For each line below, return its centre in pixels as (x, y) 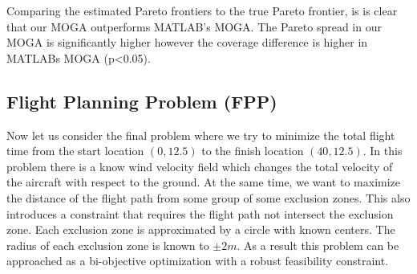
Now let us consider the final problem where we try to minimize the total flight (201, 135)
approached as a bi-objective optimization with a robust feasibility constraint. (198, 261)
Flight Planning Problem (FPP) (142, 101)
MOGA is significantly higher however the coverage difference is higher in (187, 42)
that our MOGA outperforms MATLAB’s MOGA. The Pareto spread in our (194, 26)
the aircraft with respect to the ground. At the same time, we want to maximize (204, 182)
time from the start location (75, 151)
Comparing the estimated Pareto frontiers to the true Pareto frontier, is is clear (202, 10)
